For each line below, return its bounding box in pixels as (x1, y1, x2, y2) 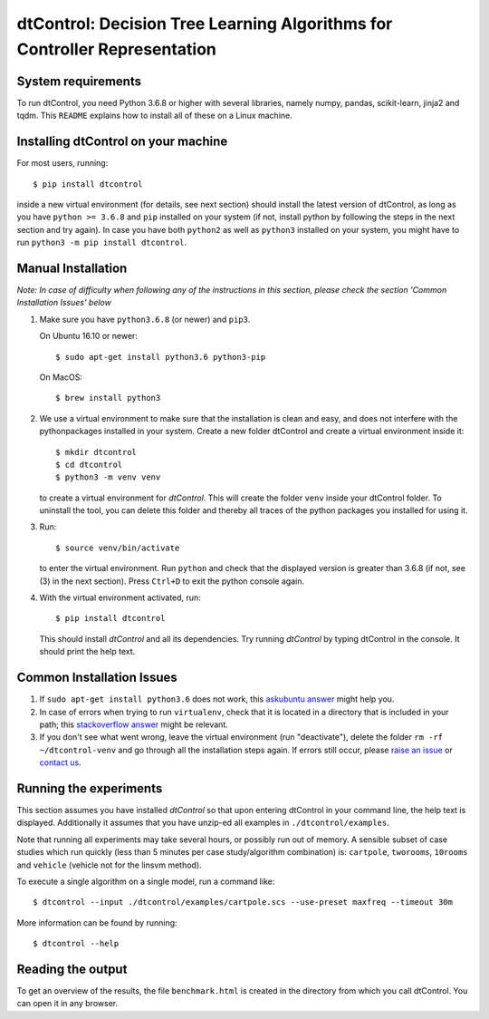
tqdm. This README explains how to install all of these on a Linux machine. (16, 110, 293, 121)
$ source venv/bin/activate (55, 542, 180, 553)
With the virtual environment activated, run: (39, 592, 201, 603)
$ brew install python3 (55, 393, 161, 403)
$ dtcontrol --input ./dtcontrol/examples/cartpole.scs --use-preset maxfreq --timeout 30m (33, 898, 453, 907)
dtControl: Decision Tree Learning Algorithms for (16, 14, 393, 34)
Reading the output (16, 961, 128, 976)
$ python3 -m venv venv (55, 472, 161, 482)
